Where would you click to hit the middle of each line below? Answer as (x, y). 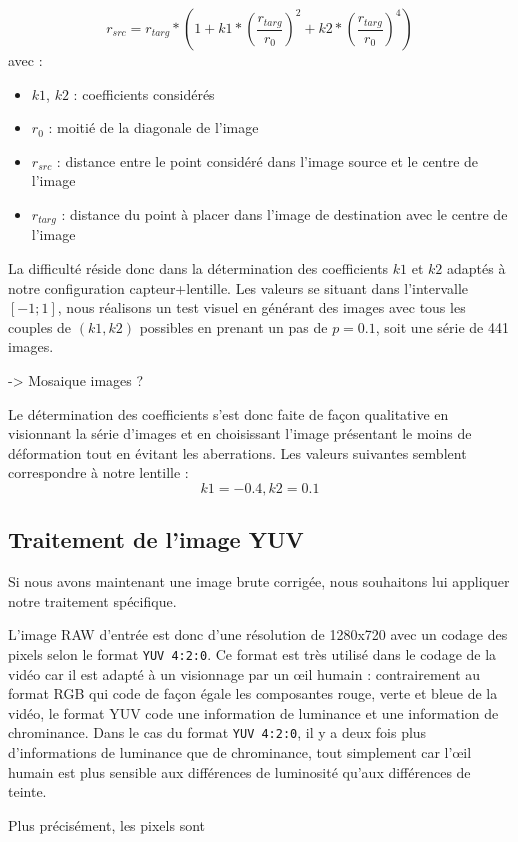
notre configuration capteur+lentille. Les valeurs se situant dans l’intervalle (238, 287)
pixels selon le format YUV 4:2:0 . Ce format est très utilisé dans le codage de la (252, 653)
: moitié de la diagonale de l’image (153, 127)
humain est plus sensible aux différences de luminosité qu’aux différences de (239, 771)
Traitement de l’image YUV (156, 539)
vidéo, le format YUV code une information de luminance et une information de (253, 712)
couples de (40, 326)
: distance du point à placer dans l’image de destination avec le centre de (284, 213)
